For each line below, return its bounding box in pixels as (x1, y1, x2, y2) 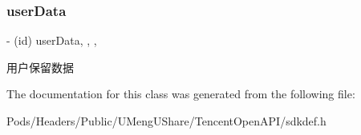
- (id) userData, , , (6, 32, 97, 49)
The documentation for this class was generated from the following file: (6, 85, 355, 102)
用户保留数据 (6, 58, 74, 75)
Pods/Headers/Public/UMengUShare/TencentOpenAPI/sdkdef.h (6, 113, 327, 129)
